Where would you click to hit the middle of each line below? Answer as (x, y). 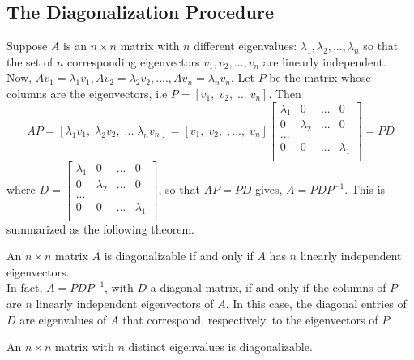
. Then (285, 93)
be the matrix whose (320, 77)
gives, (269, 189)
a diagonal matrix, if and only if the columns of (268, 287)
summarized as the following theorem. (100, 228)
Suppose (27, 46)
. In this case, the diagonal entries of (316, 304)
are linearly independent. (324, 61)
